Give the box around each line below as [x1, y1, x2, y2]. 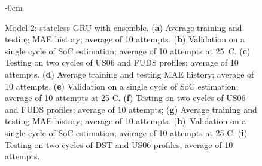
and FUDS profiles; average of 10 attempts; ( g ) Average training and [5, 103, 257, 115]
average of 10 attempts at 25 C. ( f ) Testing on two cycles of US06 [5, 91, 246, 104]
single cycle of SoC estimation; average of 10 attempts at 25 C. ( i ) [5, 126, 248, 139]
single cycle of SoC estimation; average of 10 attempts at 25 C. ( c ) [5, 44, 251, 57]
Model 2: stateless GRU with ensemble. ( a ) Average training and [5, 21, 242, 33]
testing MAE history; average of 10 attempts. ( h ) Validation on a [5, 115, 246, 127]
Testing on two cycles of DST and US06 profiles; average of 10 [5, 138, 233, 150]
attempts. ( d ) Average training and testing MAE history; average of [5, 67, 254, 80]
